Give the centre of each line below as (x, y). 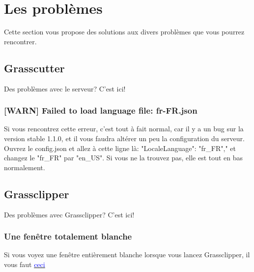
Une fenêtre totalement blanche (68, 236)
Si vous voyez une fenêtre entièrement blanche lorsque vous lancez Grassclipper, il (127, 255)
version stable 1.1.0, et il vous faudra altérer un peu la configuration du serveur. (124, 138)
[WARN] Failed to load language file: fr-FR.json (101, 110)
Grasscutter (34, 68)
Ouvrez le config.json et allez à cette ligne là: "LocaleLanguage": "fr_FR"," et (120, 148)
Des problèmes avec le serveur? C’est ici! (65, 88)
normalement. (25, 167)
